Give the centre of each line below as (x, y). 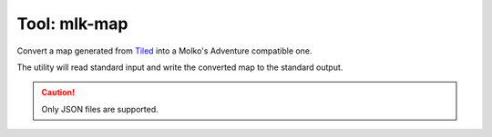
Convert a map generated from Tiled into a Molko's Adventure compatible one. (164, 51)
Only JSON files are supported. (100, 109)
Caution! (58, 93)
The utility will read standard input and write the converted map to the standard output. (180, 67)
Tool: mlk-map (72, 24)
